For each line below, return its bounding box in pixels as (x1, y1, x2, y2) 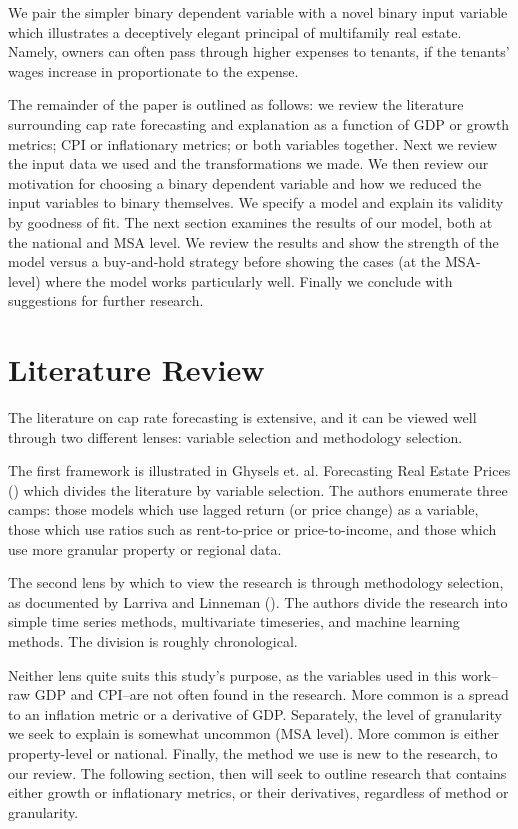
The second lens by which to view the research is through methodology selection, (8, 572, 504, 593)
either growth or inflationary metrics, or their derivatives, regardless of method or (8, 782, 509, 803)
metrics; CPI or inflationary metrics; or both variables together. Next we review (8, 133, 498, 154)
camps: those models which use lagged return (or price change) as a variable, (8, 499, 479, 520)
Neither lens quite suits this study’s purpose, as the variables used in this (8, 664, 457, 685)
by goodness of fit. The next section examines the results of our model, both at (8, 211, 493, 232)
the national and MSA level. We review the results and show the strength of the (8, 231, 499, 252)
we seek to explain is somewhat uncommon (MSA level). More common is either (8, 723, 500, 744)
